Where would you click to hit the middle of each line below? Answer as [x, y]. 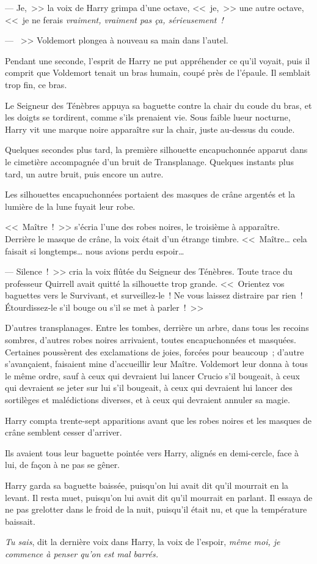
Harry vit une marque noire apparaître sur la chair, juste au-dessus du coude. [150, 129]
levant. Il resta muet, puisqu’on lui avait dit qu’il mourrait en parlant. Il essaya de [159, 497]
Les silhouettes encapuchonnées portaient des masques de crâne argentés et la [150, 194]
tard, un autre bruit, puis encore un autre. [84, 173]
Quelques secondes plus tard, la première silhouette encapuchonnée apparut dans [156, 150]
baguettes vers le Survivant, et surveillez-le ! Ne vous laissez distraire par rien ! [154, 295]
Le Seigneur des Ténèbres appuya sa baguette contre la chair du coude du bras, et [158, 105]
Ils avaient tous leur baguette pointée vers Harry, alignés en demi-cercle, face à [152, 452]
